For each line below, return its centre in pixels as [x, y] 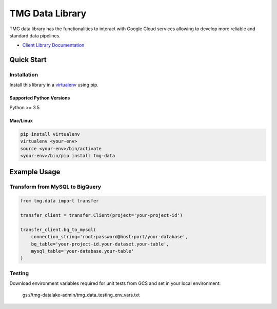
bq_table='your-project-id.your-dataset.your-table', [100, 244]
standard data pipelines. [35, 35]
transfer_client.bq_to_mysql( [58, 230]
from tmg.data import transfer [60, 201]
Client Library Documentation [53, 45]
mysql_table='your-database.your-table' [83, 251]
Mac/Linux [21, 120]
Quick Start [28, 60]
